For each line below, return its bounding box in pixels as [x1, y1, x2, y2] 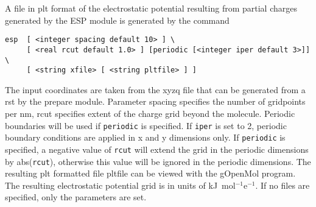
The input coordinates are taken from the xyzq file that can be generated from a [5, 83, 306, 96]
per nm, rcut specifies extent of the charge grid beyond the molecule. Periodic [5, 107, 295, 119]
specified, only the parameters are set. [5, 191, 147, 203]
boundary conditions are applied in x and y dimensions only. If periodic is [5, 131, 286, 144]
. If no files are [255, 178, 310, 191]
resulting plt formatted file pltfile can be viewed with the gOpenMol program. [5, 167, 296, 180]
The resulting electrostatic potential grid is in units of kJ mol [5, 178, 236, 191]
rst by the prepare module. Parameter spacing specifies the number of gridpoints [5, 95, 306, 108]
